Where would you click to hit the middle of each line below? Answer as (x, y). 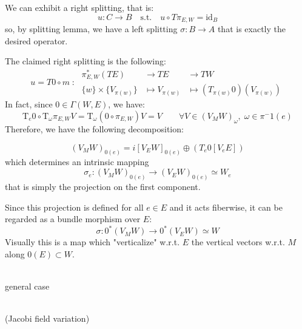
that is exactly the (251, 29)
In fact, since (29, 104)
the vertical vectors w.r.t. (238, 242)
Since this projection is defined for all (74, 207)
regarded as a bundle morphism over (73, 219)
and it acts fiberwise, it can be (226, 207)
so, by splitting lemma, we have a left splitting (91, 29)
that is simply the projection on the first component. (103, 186)
